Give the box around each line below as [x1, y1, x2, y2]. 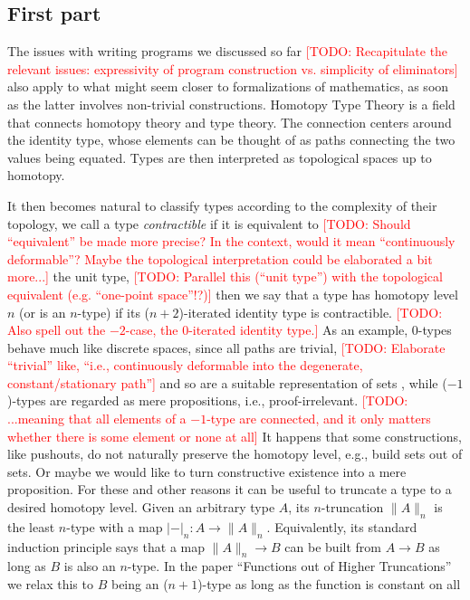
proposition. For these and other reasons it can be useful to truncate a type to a [7, 480, 452, 499]
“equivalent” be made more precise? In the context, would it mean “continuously [7, 232, 456, 251]
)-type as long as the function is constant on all [197, 575, 461, 594]
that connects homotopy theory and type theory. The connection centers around [7, 112, 452, 131]
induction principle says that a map [7, 537, 205, 556]
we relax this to [7, 575, 93, 594]
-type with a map [66, 517, 163, 536]
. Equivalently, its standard [266, 517, 417, 536]
